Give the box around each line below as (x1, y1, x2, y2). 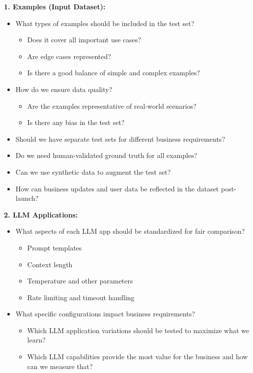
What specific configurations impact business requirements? (15, 309, 195, 319)
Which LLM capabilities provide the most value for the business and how (27, 351, 248, 362)
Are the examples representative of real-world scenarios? (27, 100, 197, 111)
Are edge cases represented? (27, 51, 111, 61)
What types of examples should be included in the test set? (15, 18, 195, 28)
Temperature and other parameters (27, 276, 133, 286)
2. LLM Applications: (4, 209, 78, 219)
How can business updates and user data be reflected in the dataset (15, 183, 219, 193)
